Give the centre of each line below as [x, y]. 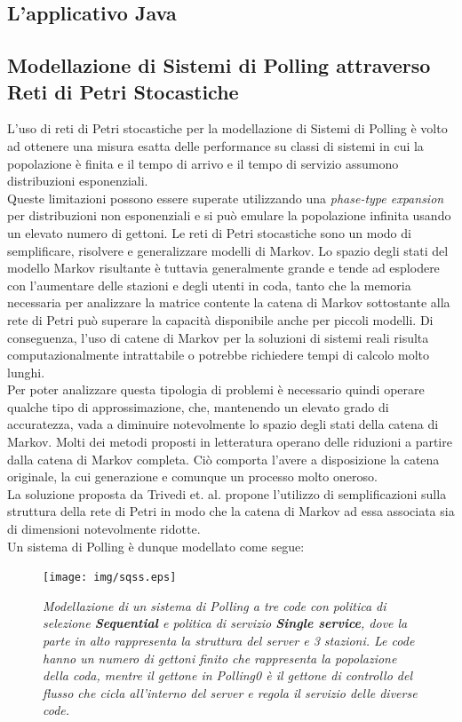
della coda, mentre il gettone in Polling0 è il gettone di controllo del [228, 675]
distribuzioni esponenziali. [78, 181]
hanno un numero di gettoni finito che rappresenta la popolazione [220, 658]
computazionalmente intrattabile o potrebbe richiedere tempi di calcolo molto [218, 355]
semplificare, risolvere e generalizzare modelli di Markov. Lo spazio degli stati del [228, 250]
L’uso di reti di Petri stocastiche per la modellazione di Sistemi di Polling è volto [227, 128]
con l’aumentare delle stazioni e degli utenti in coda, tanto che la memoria [209, 285]
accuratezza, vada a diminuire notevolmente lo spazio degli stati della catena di [223, 424]
